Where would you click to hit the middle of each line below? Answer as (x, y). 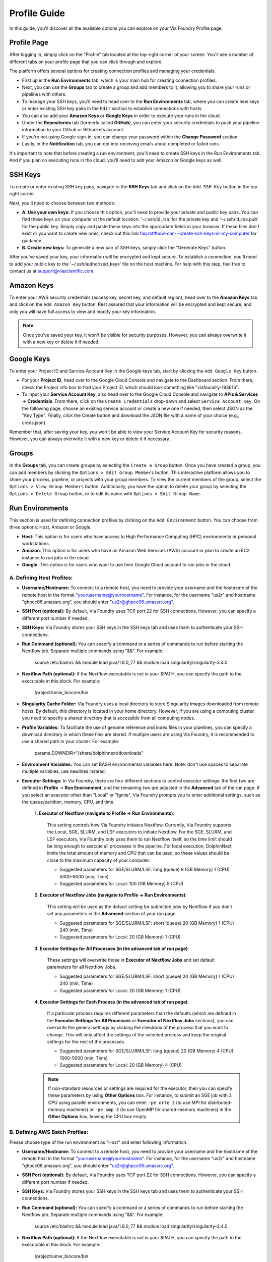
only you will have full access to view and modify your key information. (83, 311)
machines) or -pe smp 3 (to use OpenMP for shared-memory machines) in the (149, 1110)
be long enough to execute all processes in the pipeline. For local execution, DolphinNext (139, 846)
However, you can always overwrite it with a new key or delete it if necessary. (90, 439)
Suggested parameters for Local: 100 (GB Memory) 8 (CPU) (122, 883)
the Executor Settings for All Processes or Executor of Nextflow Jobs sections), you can (140, 1020)
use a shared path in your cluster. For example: (71, 742)
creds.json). (34, 423)
